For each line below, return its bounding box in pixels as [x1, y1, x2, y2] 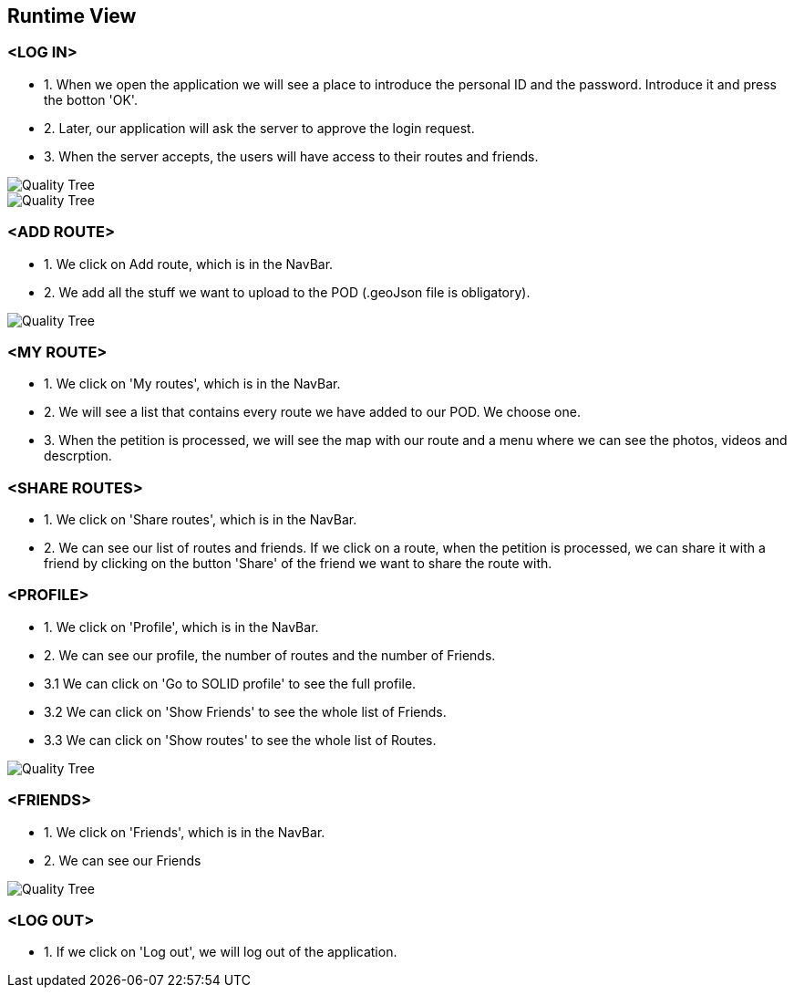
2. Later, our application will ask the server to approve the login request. [44, 119, 475, 136]
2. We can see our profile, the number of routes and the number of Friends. [44, 647, 496, 663]
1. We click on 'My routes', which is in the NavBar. [44, 376, 341, 392]
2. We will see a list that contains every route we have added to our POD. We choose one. [44, 404, 581, 420]
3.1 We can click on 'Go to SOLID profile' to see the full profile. [44, 675, 417, 691]
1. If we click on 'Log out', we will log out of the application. [44, 944, 397, 960]
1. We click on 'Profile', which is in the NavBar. [44, 618, 319, 635]
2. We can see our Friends [44, 852, 201, 868]
